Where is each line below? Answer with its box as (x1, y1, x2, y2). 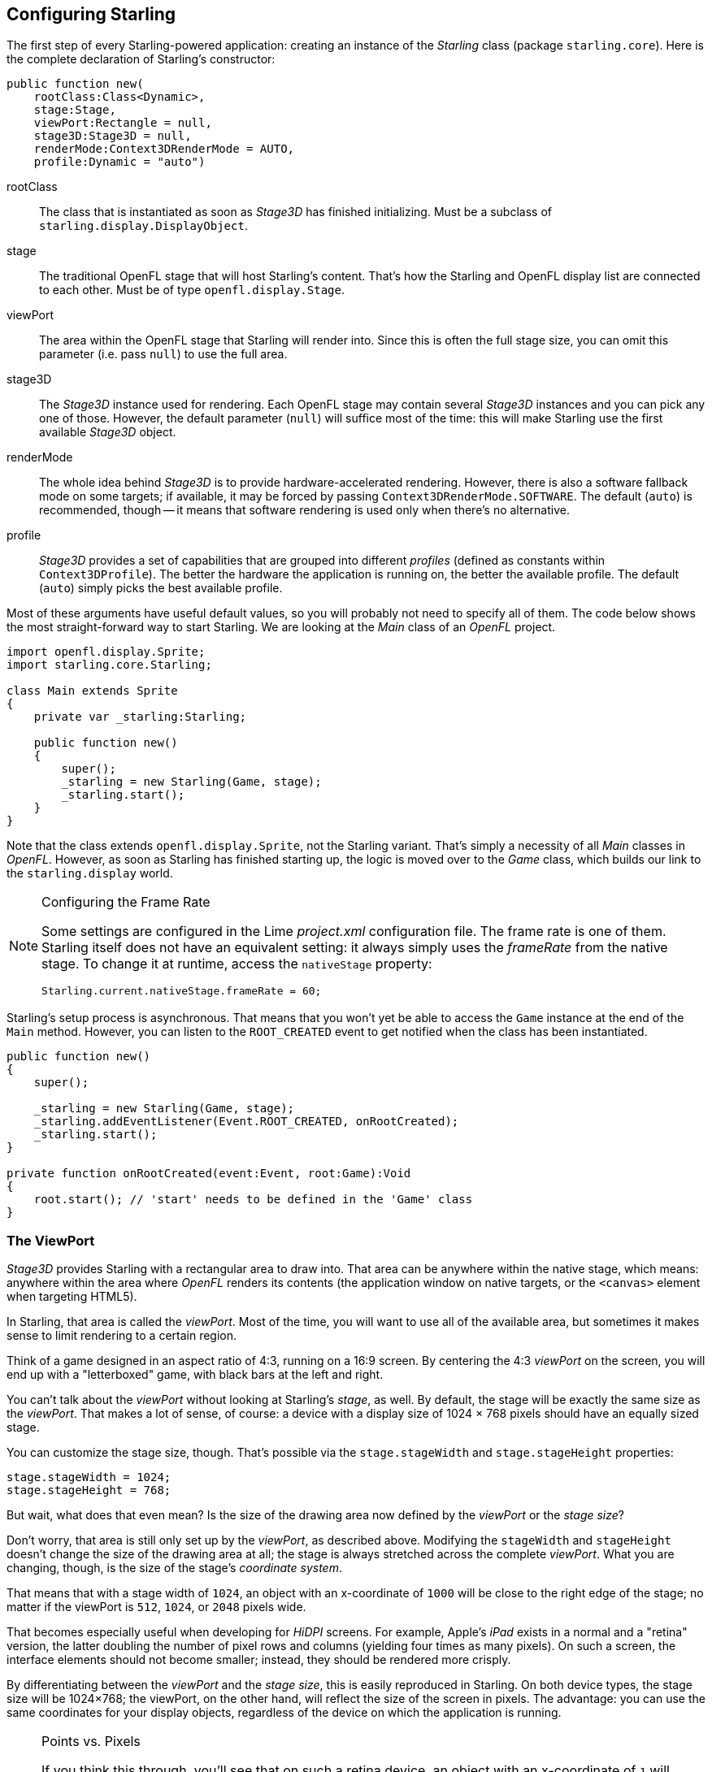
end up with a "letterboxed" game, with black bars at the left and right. (7, 1367, 384, 1382)
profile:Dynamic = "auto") (33, 155, 206, 169)
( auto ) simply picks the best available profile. (39, 581, 283, 596)
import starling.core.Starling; (7, 658, 212, 672)
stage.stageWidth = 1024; (7, 1471, 171, 1484)
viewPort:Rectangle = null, (33, 116, 212, 130)
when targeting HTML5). (7, 1289, 137, 1304)
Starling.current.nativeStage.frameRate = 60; (41, 985, 322, 998)
